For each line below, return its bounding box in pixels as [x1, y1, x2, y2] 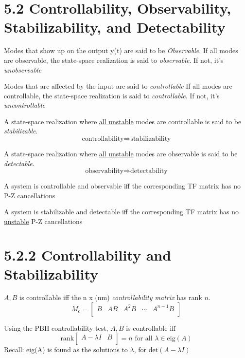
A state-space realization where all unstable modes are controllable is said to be [4, 116, 242, 126]
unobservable [4, 64, 42, 75]
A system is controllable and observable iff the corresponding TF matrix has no [4, 181, 241, 191]
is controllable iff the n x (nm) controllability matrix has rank [19, 292, 202, 302]
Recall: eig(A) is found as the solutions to [4, 344, 128, 355]
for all [135, 335, 153, 342]
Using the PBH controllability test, [4, 322, 108, 333]
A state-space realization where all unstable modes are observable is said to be [4, 149, 238, 159]
